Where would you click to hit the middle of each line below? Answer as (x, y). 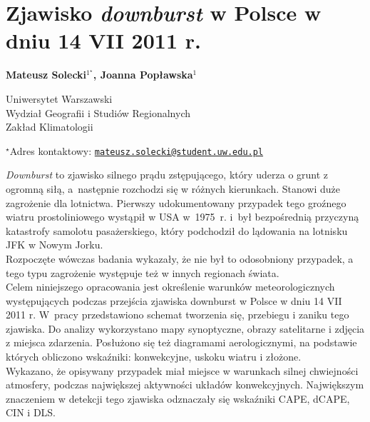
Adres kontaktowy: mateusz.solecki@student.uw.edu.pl (137, 150)
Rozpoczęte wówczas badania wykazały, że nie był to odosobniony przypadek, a (180, 258)
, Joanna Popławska (143, 75)
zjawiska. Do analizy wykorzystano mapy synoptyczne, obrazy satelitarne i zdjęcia (185, 328)
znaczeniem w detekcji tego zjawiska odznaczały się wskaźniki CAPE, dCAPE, (178, 398)
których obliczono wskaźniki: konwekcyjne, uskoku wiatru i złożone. (154, 357)
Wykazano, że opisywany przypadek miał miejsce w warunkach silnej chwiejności (182, 370)
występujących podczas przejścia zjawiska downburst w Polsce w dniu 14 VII (174, 300)
